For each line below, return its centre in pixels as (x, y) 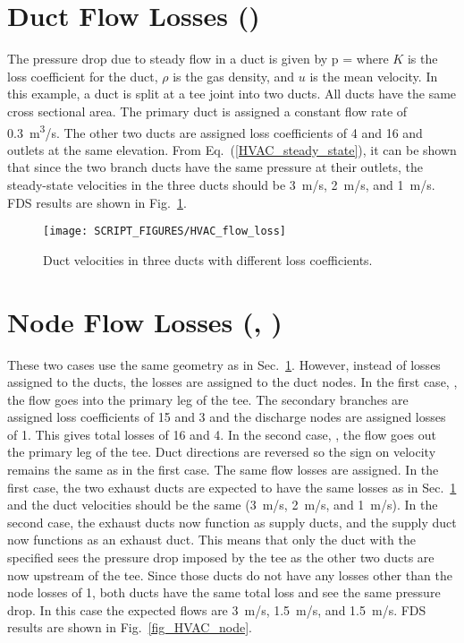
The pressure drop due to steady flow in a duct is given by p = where (198, 59)
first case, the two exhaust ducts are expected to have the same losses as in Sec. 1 (232, 487)
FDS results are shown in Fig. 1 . (97, 202)
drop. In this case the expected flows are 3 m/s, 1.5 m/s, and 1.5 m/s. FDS (217, 609)
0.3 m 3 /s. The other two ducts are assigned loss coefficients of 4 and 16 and (215, 131)
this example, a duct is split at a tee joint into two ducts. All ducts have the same (232, 94)
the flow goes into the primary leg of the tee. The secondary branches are (208, 399)
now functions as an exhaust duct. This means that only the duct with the (211, 540)
